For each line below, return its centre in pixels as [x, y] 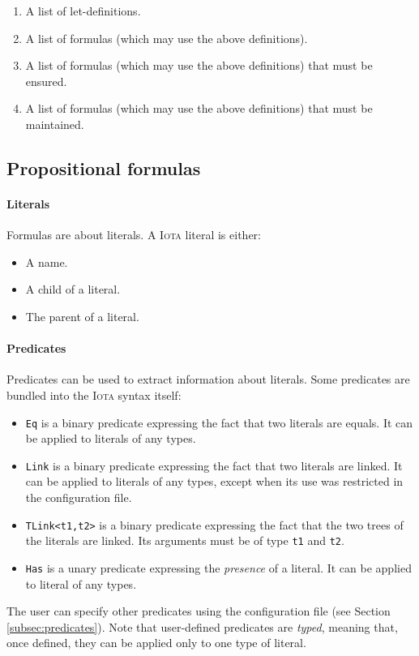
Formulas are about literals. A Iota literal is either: [134, 235]
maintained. [55, 124]
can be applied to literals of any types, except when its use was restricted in [214, 481]
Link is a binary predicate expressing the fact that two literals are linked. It [214, 465]
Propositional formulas [104, 167]
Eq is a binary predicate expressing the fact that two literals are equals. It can [219, 422]
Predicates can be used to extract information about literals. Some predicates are [208, 379]
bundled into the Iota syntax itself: [94, 394]
